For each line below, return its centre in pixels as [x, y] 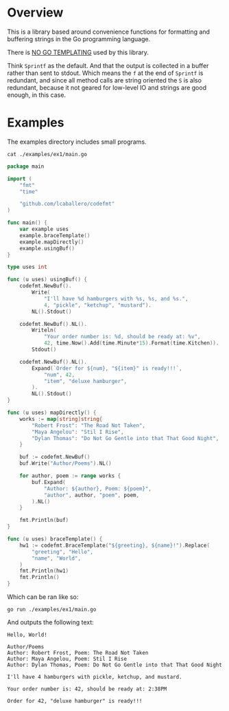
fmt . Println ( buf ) [44, 521]
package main [26, 166]
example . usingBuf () [47, 248]
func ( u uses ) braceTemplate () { [55, 539]
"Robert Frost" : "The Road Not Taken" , [89, 425]
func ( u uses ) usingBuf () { [47, 280]
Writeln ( [44, 330]
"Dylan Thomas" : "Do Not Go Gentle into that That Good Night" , [125, 438]
